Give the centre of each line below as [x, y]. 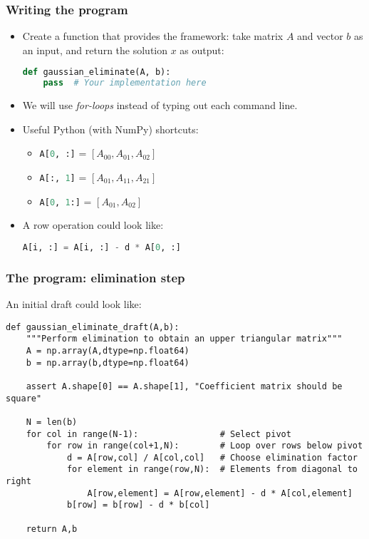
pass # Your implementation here [125, 83]
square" [24, 398]
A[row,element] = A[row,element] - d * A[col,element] [220, 493]
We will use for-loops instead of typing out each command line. [160, 105]
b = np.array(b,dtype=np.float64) [108, 363]
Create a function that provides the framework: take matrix [153, 36]
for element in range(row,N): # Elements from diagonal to [212, 469]
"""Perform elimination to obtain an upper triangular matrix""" [184, 339]
